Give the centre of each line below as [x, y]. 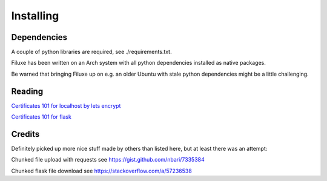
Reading [27, 91]
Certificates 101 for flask [41, 117]
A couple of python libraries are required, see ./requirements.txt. [91, 52]
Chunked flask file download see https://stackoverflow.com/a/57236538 [101, 171]
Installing [35, 16]
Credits [25, 134]
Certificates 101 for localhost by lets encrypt [66, 105]
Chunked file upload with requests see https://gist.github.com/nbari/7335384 [108, 160]
